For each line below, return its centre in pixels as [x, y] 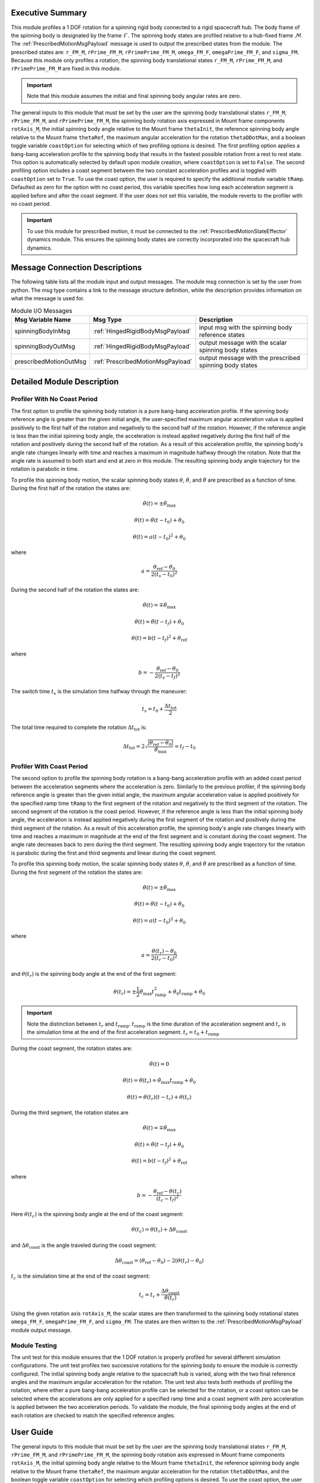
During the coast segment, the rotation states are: [72, 1048]
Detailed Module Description [65, 382]
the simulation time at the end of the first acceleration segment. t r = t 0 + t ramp [123, 1032]
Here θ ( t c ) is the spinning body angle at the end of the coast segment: [97, 1215]
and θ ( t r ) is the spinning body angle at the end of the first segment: [94, 974]
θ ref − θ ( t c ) [167, 1192]
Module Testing [34, 1345]
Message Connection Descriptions [76, 268]
